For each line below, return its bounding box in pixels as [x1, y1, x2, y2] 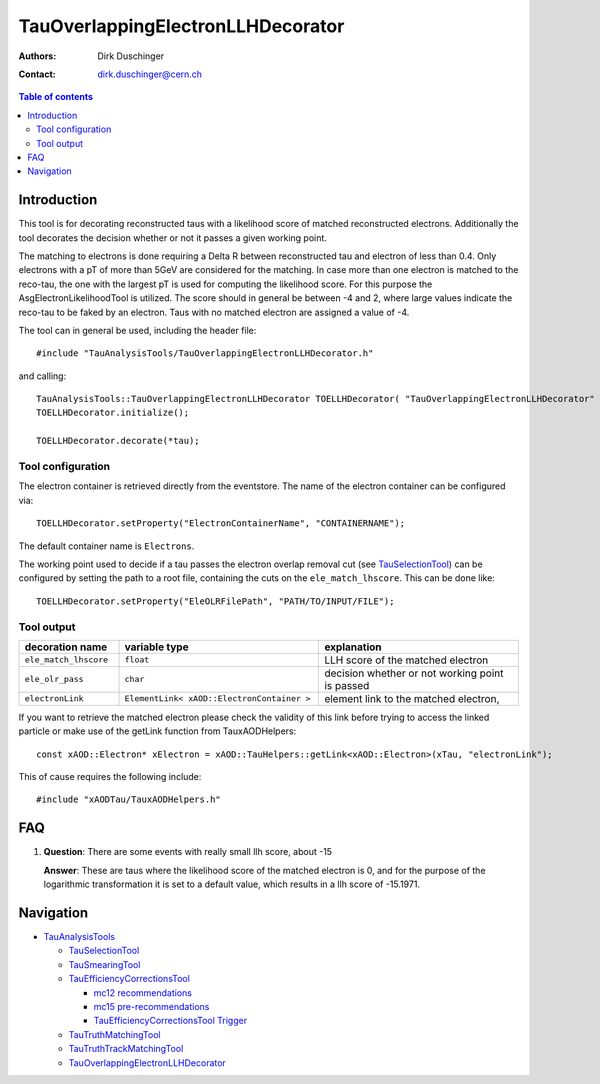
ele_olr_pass [24, 674, 84, 685]
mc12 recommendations [93, 986, 192, 999]
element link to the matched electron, [324, 691, 500, 705]
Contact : [18, 68, 57, 80]
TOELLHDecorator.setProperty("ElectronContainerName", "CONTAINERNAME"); [36, 518, 406, 529]
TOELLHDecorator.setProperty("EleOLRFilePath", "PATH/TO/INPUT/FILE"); [36, 595, 395, 607]
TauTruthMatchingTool [68, 1028, 161, 1040]
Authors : [18, 50, 57, 62]
